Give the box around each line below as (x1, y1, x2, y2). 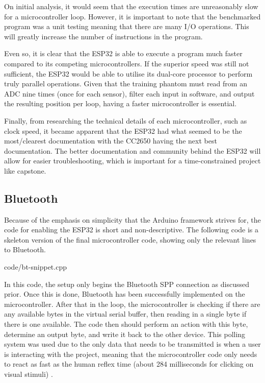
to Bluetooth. (4, 244, 46, 255)
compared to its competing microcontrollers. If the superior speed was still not (4, 58, 249, 68)
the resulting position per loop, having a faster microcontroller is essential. (4, 98, 237, 109)
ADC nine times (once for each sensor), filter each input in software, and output (4, 88, 255, 99)
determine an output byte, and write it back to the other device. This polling (4, 328, 246, 339)
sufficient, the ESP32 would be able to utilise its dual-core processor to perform (4, 68, 253, 79)
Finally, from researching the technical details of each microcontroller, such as (4, 115, 247, 126)
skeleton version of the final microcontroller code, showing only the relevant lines (4, 234, 256, 245)
